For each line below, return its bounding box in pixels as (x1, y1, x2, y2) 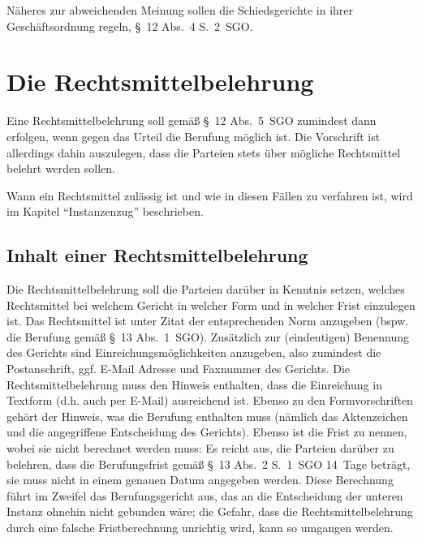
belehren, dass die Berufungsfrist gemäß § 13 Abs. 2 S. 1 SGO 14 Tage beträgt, (6, 455, 411, 472)
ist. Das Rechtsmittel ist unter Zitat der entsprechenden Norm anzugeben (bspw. (6, 312, 409, 329)
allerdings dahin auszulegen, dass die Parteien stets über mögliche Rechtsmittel (6, 144, 401, 161)
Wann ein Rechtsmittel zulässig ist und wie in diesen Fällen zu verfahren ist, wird (6, 187, 413, 204)
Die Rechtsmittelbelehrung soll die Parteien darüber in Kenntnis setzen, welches (6, 281, 405, 298)
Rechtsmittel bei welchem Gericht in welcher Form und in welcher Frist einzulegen (6, 296, 416, 313)
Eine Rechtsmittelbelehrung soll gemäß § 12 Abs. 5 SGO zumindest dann (6, 112, 377, 129)
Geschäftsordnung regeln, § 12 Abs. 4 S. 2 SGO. (6, 17, 253, 34)
